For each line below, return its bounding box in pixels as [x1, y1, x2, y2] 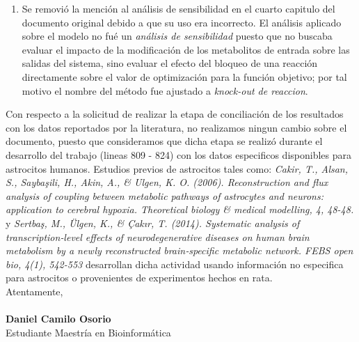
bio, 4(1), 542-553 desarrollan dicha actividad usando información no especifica [6, 256, 344, 271]
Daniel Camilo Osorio [6, 311, 111, 326]
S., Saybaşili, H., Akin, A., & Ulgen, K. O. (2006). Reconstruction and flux [6, 175, 328, 189]
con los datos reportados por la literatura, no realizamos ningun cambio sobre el [6, 120, 347, 134]
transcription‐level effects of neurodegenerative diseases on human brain [6, 229, 310, 244]
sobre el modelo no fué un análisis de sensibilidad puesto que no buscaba [22, 29, 333, 43]
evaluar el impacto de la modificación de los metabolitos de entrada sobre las [22, 42, 350, 56]
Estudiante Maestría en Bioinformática [6, 325, 171, 339]
